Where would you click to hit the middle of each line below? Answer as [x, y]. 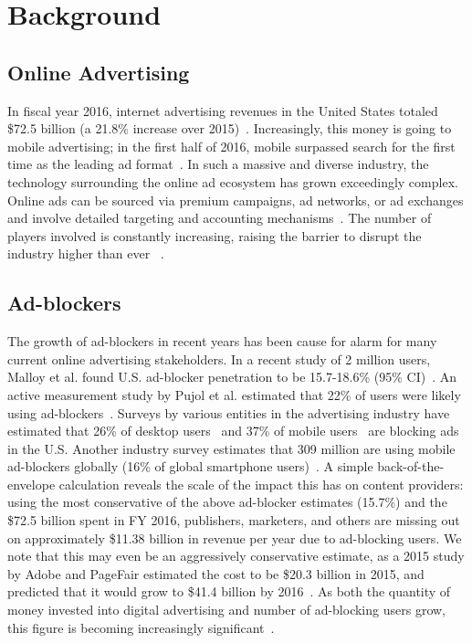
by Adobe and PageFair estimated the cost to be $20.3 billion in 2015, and [216, 573]
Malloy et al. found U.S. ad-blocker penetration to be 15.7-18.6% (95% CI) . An [232, 377]
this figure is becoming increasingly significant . [141, 627]
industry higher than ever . [86, 253]
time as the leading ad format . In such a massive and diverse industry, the [218, 164]
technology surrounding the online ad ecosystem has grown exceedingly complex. [233, 181]
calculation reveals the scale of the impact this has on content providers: [261, 484]
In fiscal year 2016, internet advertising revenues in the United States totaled [223, 110]
